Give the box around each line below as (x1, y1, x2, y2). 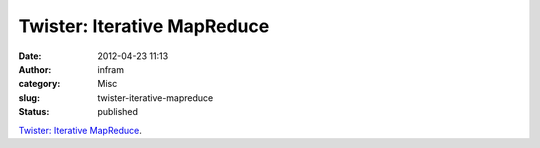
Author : (18, 63, 52, 75)
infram (97, 63, 125, 75)
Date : (18, 50, 42, 62)
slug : (18, 91, 40, 104)
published (97, 106, 139, 118)
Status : (18, 106, 50, 118)
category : (18, 78, 61, 90)
